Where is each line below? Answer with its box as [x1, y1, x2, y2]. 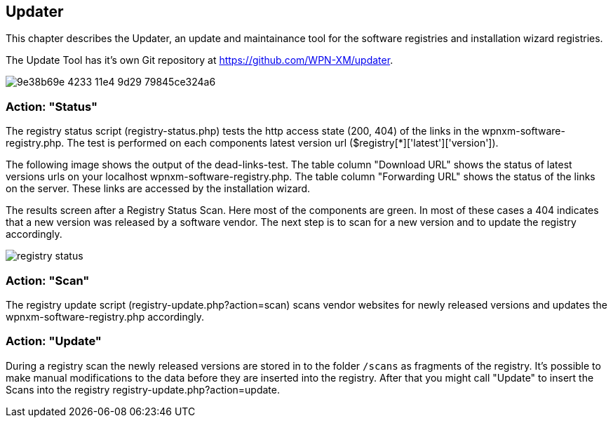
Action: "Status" [6, 99, 97, 114]
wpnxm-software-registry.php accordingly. [6, 310, 205, 323]
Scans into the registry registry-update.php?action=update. [6, 383, 280, 396]
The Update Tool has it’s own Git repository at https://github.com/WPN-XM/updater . [6, 54, 393, 67]
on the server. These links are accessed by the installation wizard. [6, 182, 311, 195]
